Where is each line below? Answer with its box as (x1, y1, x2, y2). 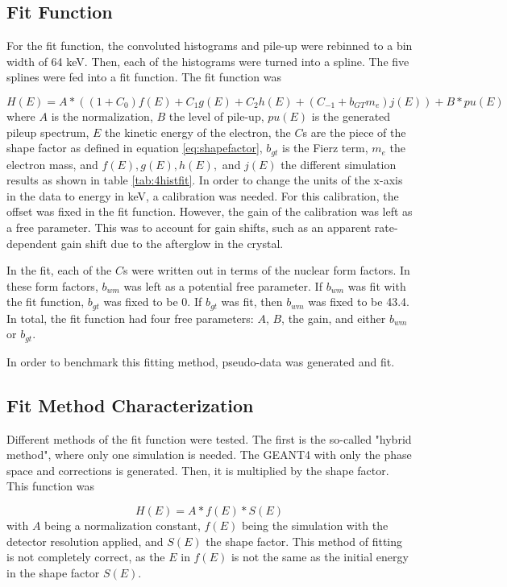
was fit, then (221, 293, 283, 310)
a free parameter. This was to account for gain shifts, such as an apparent (6, 219, 372, 235)
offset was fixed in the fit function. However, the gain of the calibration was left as (6, 203, 413, 220)
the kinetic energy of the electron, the (105, 123, 291, 140)
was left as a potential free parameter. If (123, 277, 322, 294)
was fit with (347, 277, 406, 294)
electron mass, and (6, 155, 98, 172)
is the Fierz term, (282, 139, 368, 156)
